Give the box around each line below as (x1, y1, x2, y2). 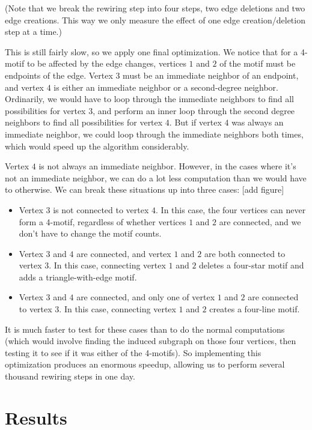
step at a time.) (5, 25, 62, 38)
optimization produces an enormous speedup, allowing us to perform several (5, 358, 285, 371)
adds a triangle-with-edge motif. (19, 270, 137, 283)
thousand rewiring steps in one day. (5, 370, 135, 383)
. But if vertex (169, 116, 222, 129)
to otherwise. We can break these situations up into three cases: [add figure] (5, 183, 284, 196)
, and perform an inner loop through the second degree (93, 104, 295, 117)
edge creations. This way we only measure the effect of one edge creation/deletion (5, 13, 305, 26)
